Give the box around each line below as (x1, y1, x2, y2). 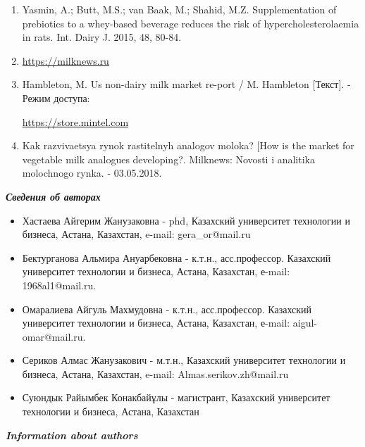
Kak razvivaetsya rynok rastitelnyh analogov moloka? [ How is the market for (22, 138, 354, 153)
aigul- (292, 315, 317, 330)
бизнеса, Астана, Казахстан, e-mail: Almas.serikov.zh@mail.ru (22, 366, 289, 381)
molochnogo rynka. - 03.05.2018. (22, 165, 162, 180)
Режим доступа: (22, 90, 90, 105)
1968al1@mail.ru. (22, 277, 97, 292)
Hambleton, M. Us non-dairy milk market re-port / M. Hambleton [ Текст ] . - (22, 77, 351, 92)
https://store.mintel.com (22, 114, 129, 129)
